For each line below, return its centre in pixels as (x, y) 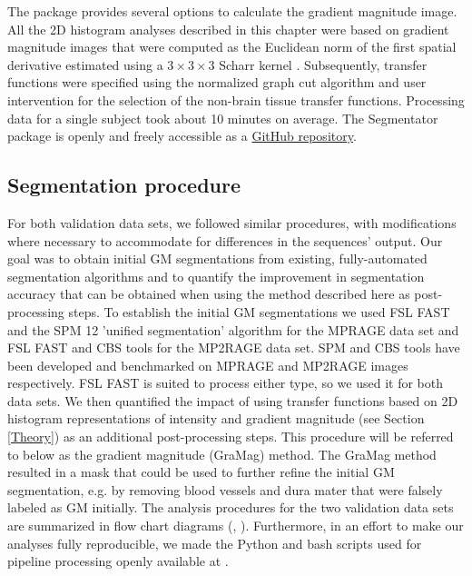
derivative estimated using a (85, 64)
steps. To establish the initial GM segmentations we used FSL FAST (259, 311)
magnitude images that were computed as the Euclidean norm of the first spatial (232, 47)
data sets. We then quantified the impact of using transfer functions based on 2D (233, 400)
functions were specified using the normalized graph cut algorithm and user (217, 82)
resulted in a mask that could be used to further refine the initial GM (201, 472)
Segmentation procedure (124, 185)
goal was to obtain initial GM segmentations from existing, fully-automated (217, 258)
